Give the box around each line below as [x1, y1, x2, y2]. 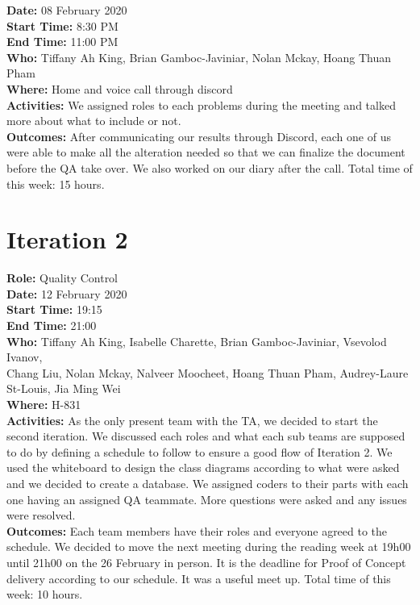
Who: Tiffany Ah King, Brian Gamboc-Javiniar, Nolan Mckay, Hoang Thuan [6, 48, 391, 65]
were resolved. [6, 507, 76, 524]
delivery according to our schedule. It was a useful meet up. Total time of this [6, 570, 391, 586]
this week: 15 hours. [6, 175, 105, 192]
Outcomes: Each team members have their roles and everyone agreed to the [6, 522, 388, 539]
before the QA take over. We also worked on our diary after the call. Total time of [6, 159, 413, 176]
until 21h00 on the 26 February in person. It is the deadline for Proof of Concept [6, 553, 406, 570]
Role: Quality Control [6, 269, 119, 286]
